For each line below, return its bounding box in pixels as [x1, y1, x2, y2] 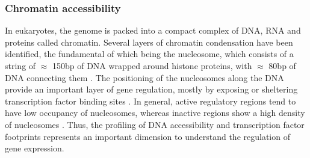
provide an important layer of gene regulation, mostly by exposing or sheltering [5, 83, 298, 96]
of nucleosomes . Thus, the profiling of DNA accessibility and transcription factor [5, 118, 305, 130]
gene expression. [5, 142, 64, 154]
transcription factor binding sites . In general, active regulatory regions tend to [5, 94, 296, 107]
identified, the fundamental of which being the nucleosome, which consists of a [5, 47, 294, 60]
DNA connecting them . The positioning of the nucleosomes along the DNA [5, 71, 284, 84]
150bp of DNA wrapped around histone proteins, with [52, 59, 252, 71]
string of [5, 59, 36, 71]
